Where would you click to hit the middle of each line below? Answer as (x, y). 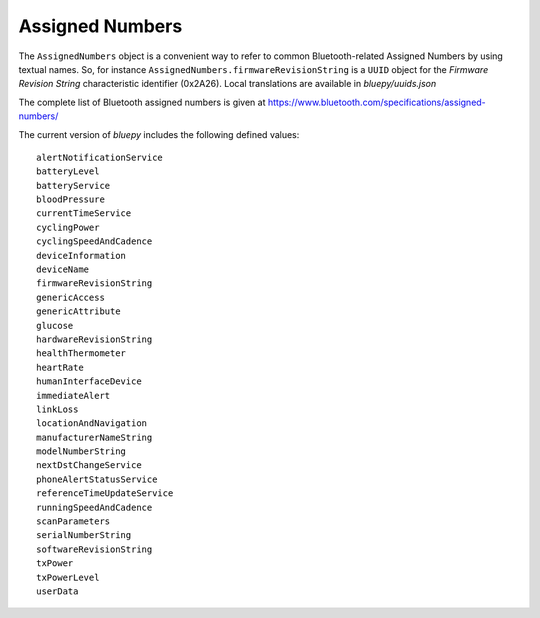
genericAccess (70, 297)
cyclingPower (68, 227)
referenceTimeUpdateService (105, 493)
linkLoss (57, 409)
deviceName (63, 269)
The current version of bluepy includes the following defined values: (159, 134)
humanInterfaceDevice (89, 381)
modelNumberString (81, 451)
